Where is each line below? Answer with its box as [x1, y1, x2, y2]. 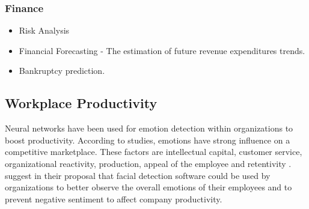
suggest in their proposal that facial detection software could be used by [5, 169, 271, 181]
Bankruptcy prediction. [19, 64, 105, 77]
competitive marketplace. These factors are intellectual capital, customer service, [5, 145, 302, 158]
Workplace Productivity [5, 94, 158, 112]
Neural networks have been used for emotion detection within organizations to [5, 122, 293, 135]
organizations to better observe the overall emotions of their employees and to [5, 181, 292, 193]
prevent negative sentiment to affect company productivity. [5, 192, 222, 205]
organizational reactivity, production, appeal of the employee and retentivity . [5, 157, 292, 169]
